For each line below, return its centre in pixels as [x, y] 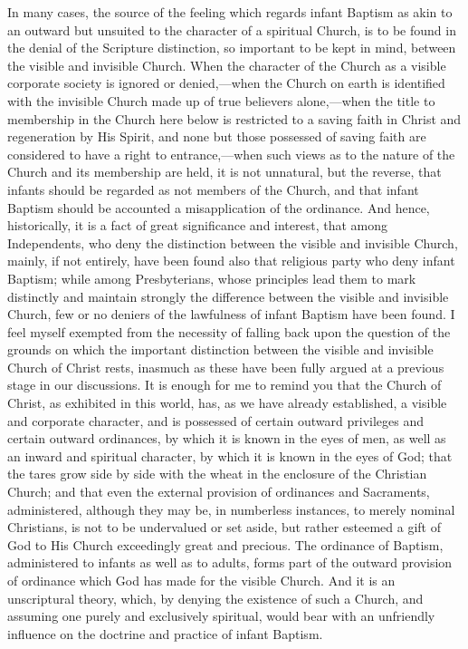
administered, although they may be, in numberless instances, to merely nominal [231, 509]
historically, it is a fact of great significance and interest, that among [198, 225]
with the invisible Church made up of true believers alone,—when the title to [221, 100]
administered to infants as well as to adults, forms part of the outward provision [230, 562]
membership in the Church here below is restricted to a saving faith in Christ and [234, 118]
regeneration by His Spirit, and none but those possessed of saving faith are [217, 136]
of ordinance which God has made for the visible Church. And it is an [201, 580]
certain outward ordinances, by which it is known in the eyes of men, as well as [227, 438]
